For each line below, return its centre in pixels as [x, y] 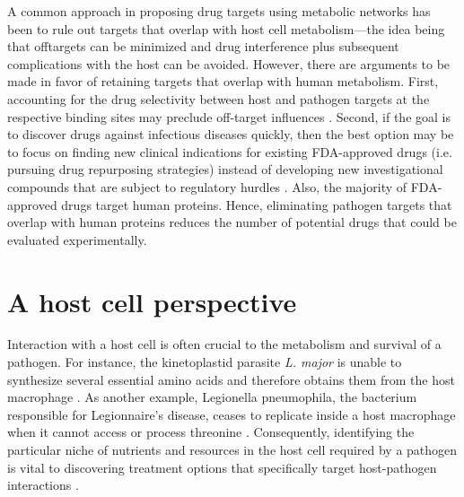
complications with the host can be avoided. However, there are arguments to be [229, 63]
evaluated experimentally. [77, 239]
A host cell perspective [152, 301]
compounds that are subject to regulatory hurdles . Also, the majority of [207, 186]
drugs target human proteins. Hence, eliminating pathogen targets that [257, 204]
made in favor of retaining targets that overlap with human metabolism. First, [223, 81]
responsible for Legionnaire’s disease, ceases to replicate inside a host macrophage [232, 414]
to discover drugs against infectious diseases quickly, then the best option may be [231, 134]
